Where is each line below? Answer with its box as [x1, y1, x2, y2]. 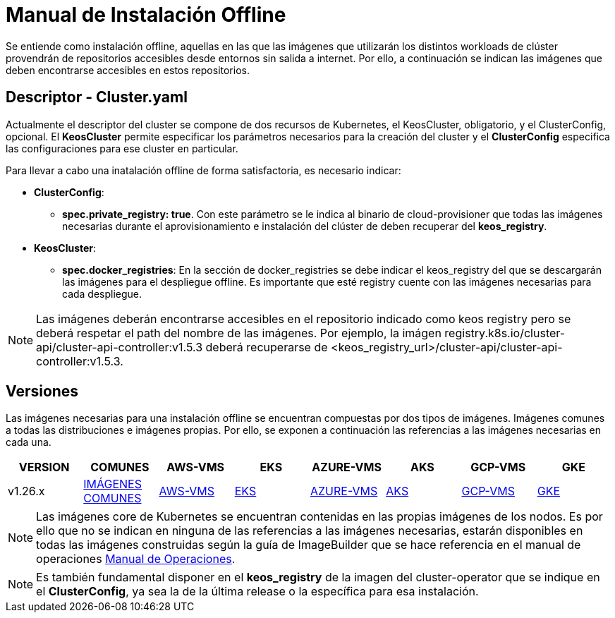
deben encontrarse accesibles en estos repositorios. [6, 63, 250, 76]
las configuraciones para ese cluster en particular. [6, 142, 238, 154]
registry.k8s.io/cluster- [444, 325, 566, 340]
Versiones [6, 382, 79, 401]
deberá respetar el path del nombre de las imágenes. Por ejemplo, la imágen [36, 325, 442, 340]
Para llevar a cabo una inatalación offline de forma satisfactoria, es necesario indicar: [6, 164, 401, 176]
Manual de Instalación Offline [6, 3, 286, 27]
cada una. [6, 436, 51, 449]
